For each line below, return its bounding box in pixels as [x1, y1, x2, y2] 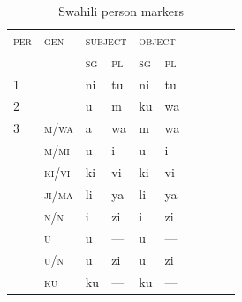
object [139, 30, 176, 49]
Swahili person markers [58, 2, 185, 19]
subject [85, 30, 127, 49]
